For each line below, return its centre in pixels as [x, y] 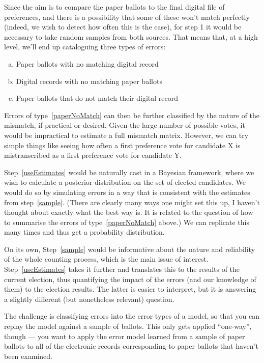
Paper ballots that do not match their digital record [97, 98]
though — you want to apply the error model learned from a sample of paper [125, 336]
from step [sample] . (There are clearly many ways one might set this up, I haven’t [132, 202]
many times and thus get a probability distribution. [84, 232]
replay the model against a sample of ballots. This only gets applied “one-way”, [128, 326]
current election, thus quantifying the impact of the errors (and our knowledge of [130, 279]
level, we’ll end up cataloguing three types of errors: [85, 47]
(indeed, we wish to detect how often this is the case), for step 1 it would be [123, 27]
